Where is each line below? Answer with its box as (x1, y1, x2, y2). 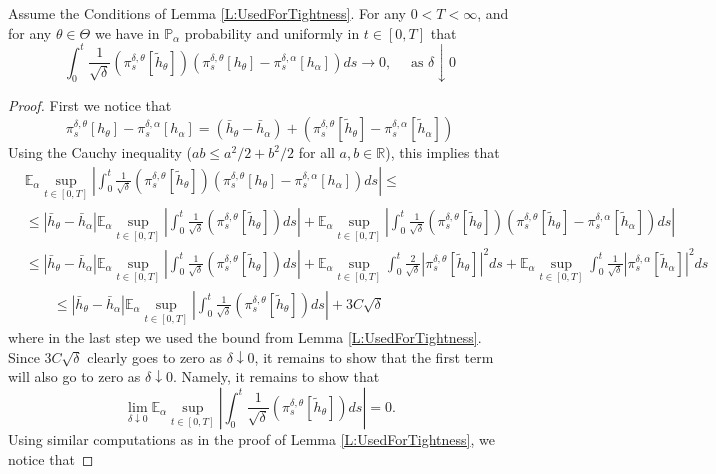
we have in (94, 22, 160, 43)
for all (298, 142, 335, 163)
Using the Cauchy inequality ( (8, 142, 193, 163)
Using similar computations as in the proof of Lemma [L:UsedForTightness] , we (8, 428, 495, 449)
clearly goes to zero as (87, 346, 222, 367)
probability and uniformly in (184, 22, 360, 43)
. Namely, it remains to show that (173, 366, 380, 387)
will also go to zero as (8, 366, 141, 387)
